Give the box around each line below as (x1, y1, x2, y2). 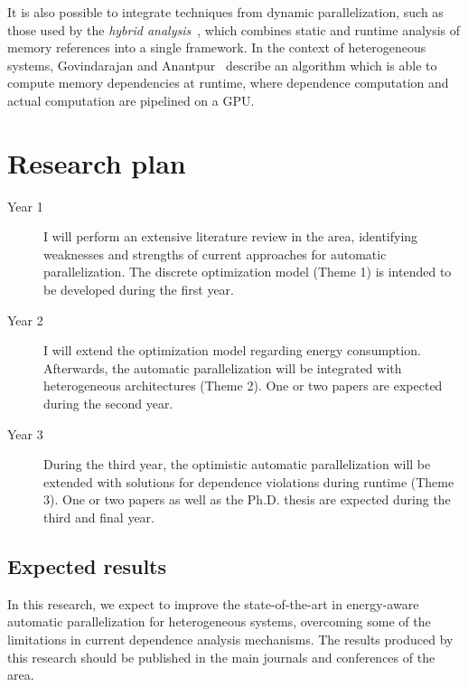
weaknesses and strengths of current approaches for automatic (43, 244, 387, 263)
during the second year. (43, 394, 173, 413)
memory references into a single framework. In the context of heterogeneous (7, 38, 426, 57)
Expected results (7, 551, 167, 579)
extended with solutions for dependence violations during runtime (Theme (43, 472, 454, 491)
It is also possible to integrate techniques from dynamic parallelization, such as (7, 3, 444, 21)
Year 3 (7, 424, 43, 443)
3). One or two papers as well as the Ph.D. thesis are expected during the (43, 490, 451, 509)
